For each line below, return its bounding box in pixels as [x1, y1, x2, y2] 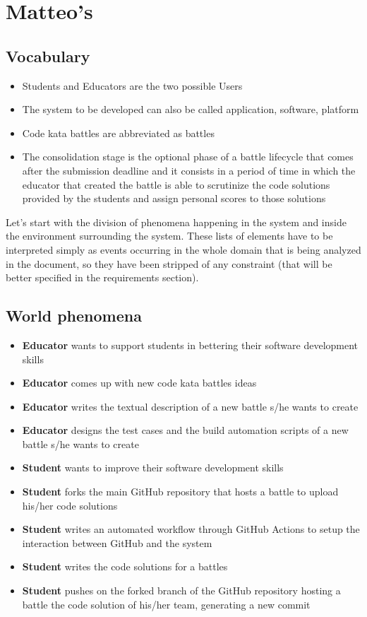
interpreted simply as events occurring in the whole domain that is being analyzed [6, 242, 361, 257]
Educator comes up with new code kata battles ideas [22, 375, 257, 390]
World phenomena [6, 305, 142, 327]
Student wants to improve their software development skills [22, 460, 284, 475]
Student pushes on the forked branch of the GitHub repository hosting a [22, 583, 341, 598]
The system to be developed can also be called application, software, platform [22, 102, 359, 117]
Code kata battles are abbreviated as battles [22, 125, 215, 140]
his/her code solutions [22, 498, 118, 512]
